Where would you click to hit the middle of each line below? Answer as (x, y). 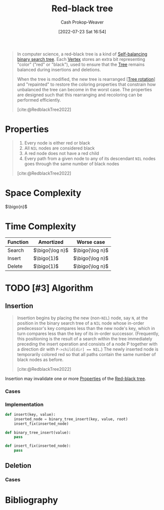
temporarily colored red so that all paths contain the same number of (86, 354)
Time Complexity (41, 227)
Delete (15, 266)
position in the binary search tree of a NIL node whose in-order (81, 323)
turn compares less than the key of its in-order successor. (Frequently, (88, 333)
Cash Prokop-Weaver (82, 22)
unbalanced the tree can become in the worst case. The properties (84, 89)
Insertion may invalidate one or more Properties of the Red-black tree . (76, 379)
